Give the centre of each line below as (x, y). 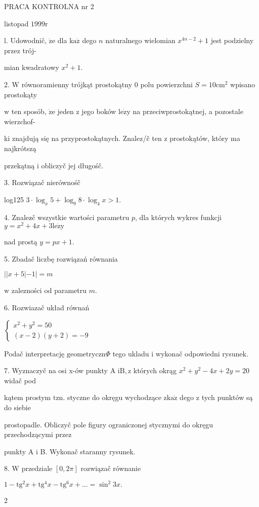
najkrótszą (20, 148)
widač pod (20, 380)
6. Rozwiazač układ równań (47, 307)
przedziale (37, 468)
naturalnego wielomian (140, 40)
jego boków (99, 111)
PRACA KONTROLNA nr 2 (49, 6)
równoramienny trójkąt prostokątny (77, 84)
